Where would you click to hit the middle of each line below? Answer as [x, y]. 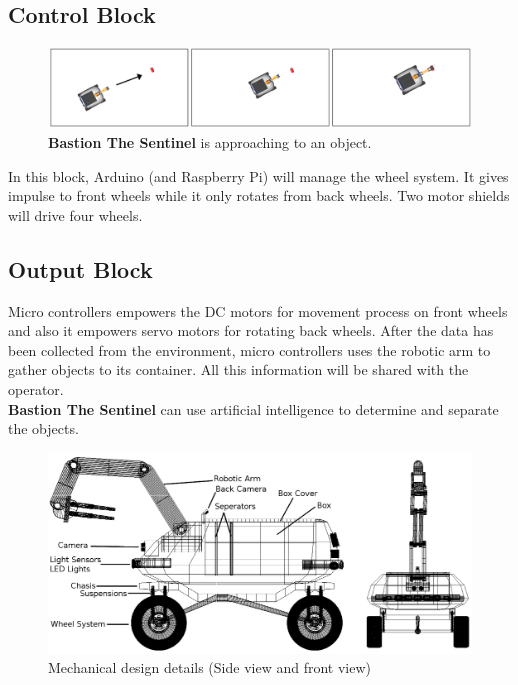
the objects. [43, 428]
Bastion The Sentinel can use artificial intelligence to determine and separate [253, 408]
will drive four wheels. [75, 214]
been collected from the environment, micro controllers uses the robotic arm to [249, 349]
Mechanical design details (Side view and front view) [209, 667]
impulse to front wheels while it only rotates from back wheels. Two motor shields [259, 195]
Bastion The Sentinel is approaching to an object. [210, 141]
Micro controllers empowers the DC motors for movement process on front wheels [258, 310]
